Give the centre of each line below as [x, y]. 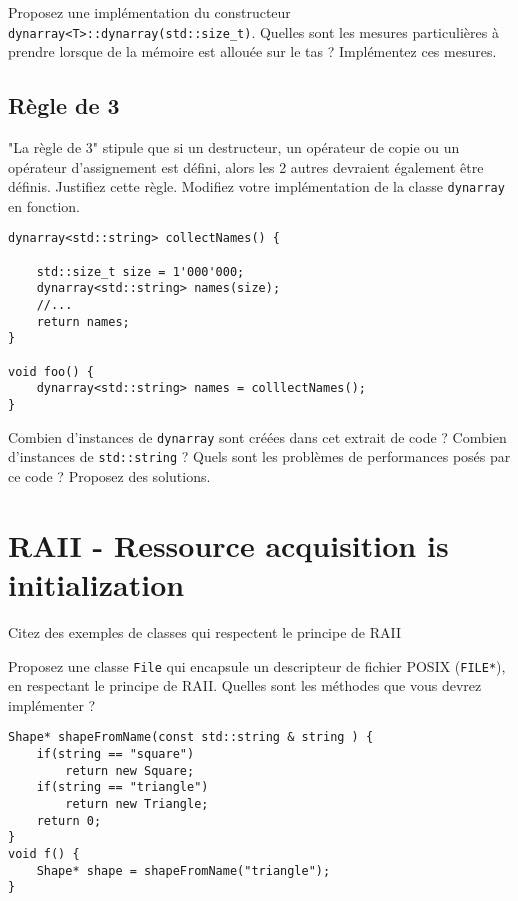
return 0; [69, 820]
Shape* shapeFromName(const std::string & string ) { [191, 737]
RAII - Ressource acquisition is [228, 544]
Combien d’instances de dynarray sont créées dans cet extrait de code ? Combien [257, 436]
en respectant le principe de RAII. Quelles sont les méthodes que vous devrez [245, 685]
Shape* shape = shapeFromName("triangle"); [183, 870]
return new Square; [130, 770]
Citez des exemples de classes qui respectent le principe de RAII [205, 631]
